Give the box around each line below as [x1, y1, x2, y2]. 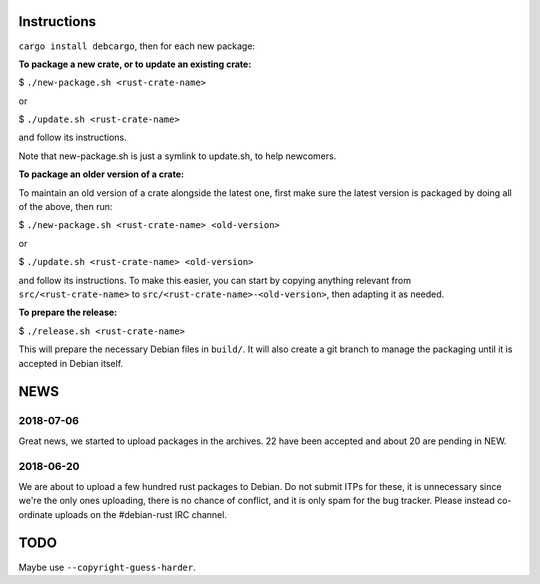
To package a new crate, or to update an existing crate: [18, 58, 252, 70]
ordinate [18, 508, 54, 520]
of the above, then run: [18, 201, 113, 213]
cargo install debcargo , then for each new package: [18, 40, 255, 52]
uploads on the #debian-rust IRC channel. [55, 508, 227, 520]
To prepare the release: [18, 306, 118, 319]
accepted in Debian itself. [18, 357, 124, 369]
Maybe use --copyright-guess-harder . [18, 561, 197, 573]
